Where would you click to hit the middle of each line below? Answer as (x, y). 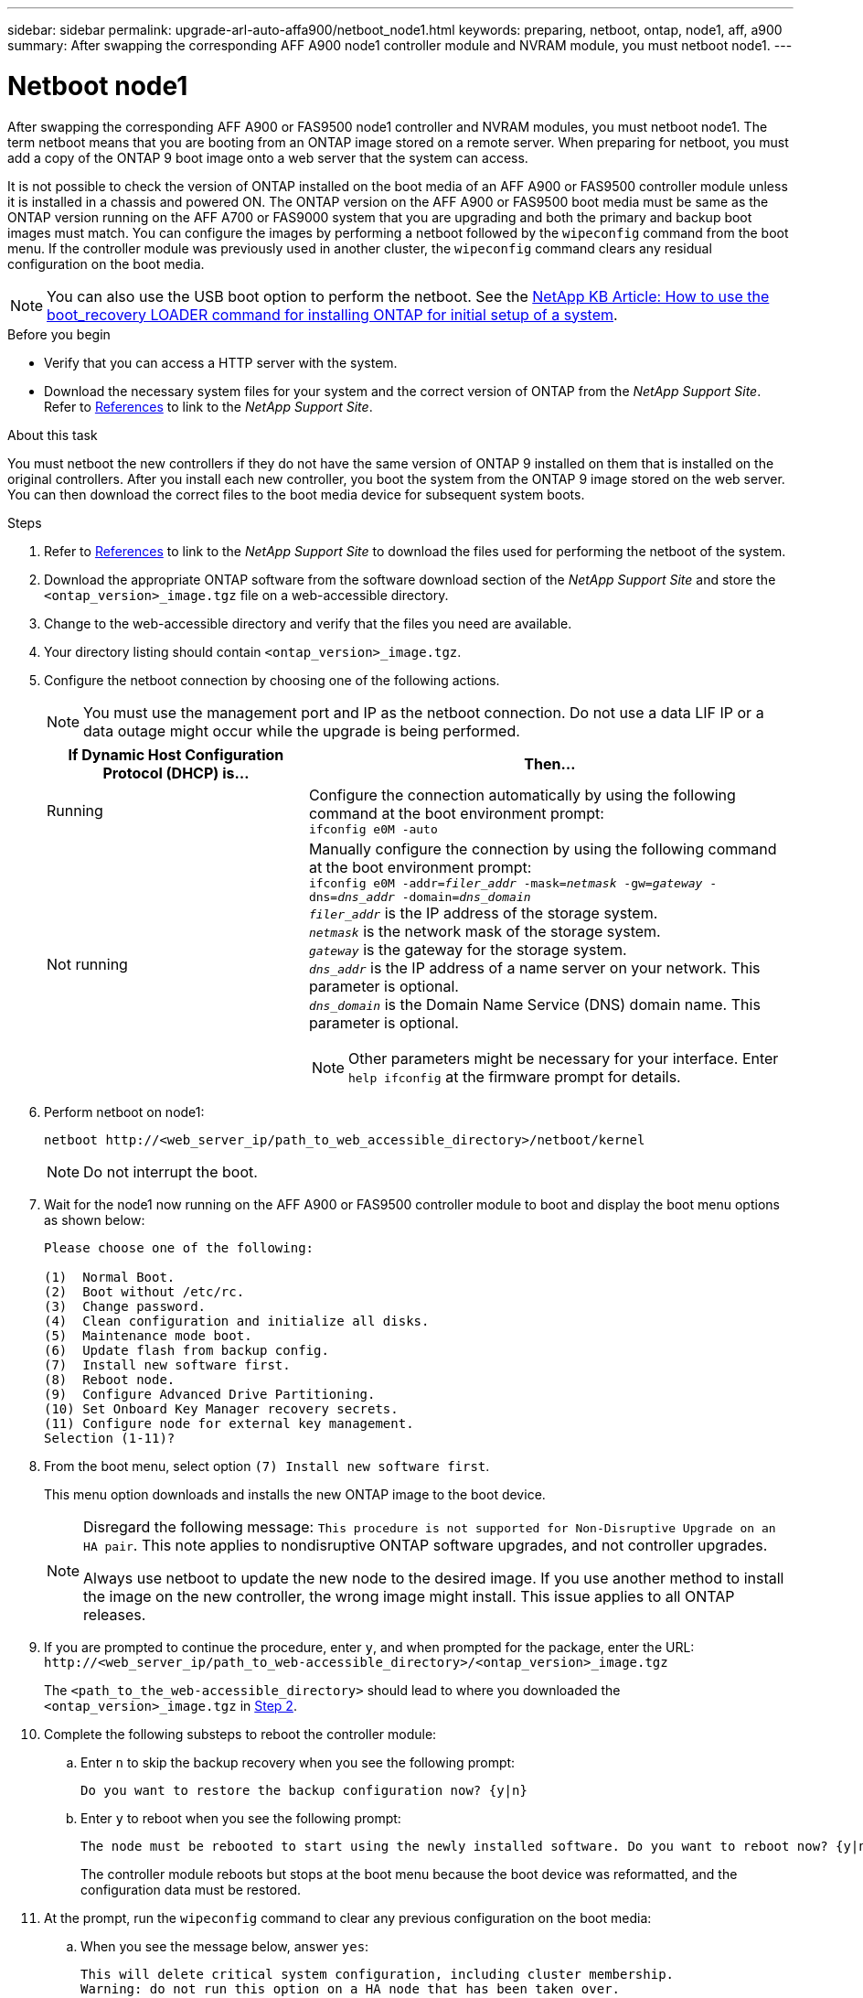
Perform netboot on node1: (124, 1112)
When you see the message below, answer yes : (225, 1946)
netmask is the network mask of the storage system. (485, 931)
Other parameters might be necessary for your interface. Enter (563, 1058)
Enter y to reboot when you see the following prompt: (241, 1818)
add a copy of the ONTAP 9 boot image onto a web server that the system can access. (268, 157)
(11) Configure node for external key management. (229, 1423)
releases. (115, 1614)
